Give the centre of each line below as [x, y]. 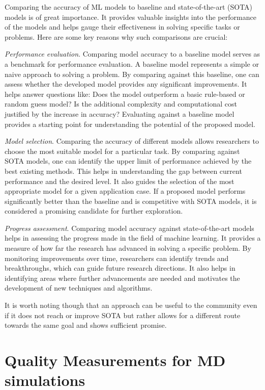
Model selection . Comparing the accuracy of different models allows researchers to [132, 141]
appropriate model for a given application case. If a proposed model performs [125, 191]
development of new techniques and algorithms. [79, 288]
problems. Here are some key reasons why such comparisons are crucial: [116, 36]
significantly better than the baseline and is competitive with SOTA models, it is [131, 201]
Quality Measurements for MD [115, 360]
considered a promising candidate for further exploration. [94, 211]
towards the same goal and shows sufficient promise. [86, 325]
